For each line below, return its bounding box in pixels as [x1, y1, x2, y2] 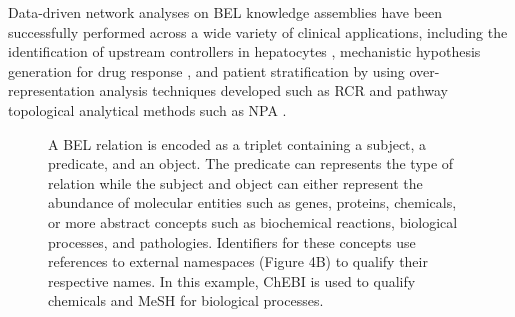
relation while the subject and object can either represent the [48, 172, 423, 193]
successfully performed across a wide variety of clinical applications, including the [8, 21, 508, 42]
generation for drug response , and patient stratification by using [8, 60, 405, 81]
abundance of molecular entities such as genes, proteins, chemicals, [48, 192, 457, 213]
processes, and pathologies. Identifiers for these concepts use [48, 231, 416, 252]
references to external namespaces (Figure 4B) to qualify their [48, 251, 428, 272]
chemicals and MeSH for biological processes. [48, 290, 324, 311]
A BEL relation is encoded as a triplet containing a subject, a [48, 133, 427, 154]
